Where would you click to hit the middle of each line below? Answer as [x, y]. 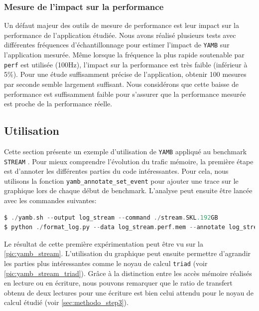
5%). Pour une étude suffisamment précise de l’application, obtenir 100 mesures [125, 74]
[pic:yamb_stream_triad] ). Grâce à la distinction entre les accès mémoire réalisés [128, 273]
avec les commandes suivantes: [50, 200]
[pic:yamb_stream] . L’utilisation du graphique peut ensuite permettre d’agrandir [128, 253]
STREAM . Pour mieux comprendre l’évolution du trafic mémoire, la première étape [129, 161]
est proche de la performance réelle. [58, 104]
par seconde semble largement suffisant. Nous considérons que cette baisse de [121, 84]
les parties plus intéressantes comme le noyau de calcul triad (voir [106, 263]
